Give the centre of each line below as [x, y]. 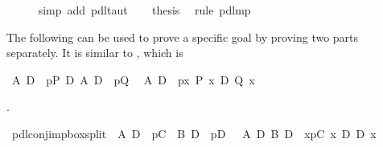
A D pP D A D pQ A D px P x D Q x [133, 79]
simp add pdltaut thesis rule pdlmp [144, 10]
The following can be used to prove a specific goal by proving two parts [183, 37]
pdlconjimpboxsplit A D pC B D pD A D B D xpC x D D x [194, 133]
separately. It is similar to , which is [95, 53]
